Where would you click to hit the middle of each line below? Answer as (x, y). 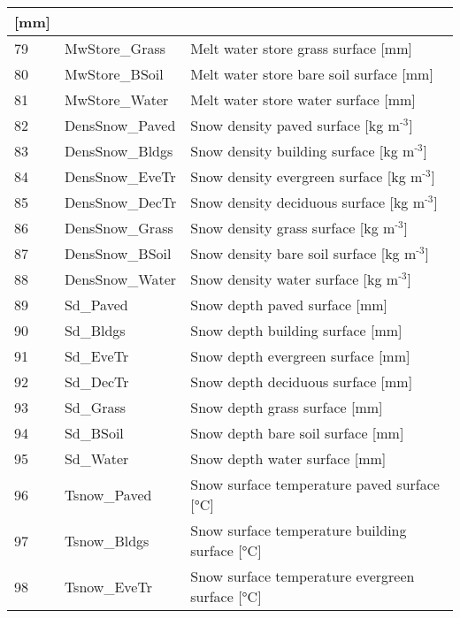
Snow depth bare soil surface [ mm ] (297, 433)
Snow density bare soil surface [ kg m (303, 253)
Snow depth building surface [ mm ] (296, 330)
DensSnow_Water (120, 279)
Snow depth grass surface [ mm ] (287, 407)
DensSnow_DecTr (120, 202)
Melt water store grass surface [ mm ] (301, 48)
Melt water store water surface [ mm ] (303, 99)
